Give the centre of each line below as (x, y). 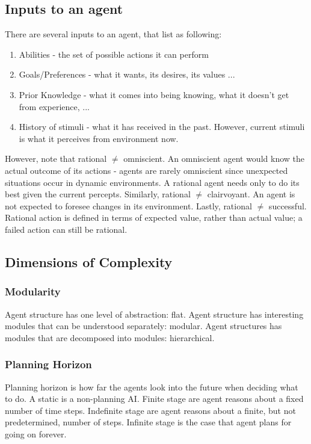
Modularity (33, 291)
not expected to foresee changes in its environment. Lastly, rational (128, 205)
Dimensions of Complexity (89, 261)
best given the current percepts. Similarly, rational (98, 194)
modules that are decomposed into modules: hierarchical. (110, 337)
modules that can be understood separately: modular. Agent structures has (143, 326)
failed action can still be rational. (66, 229)
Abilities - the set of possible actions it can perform (114, 54)
